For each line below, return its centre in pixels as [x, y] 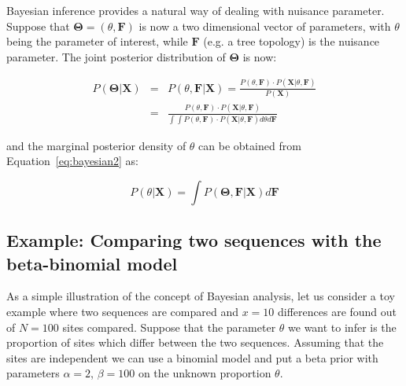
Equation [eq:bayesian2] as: [73, 161]
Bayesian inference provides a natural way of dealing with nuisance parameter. [196, 10]
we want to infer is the [342, 327]
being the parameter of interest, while [97, 41]
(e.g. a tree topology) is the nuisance [292, 41]
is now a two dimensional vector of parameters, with [265, 26]
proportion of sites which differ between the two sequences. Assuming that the [195, 342]
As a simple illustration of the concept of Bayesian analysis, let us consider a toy [201, 296]
